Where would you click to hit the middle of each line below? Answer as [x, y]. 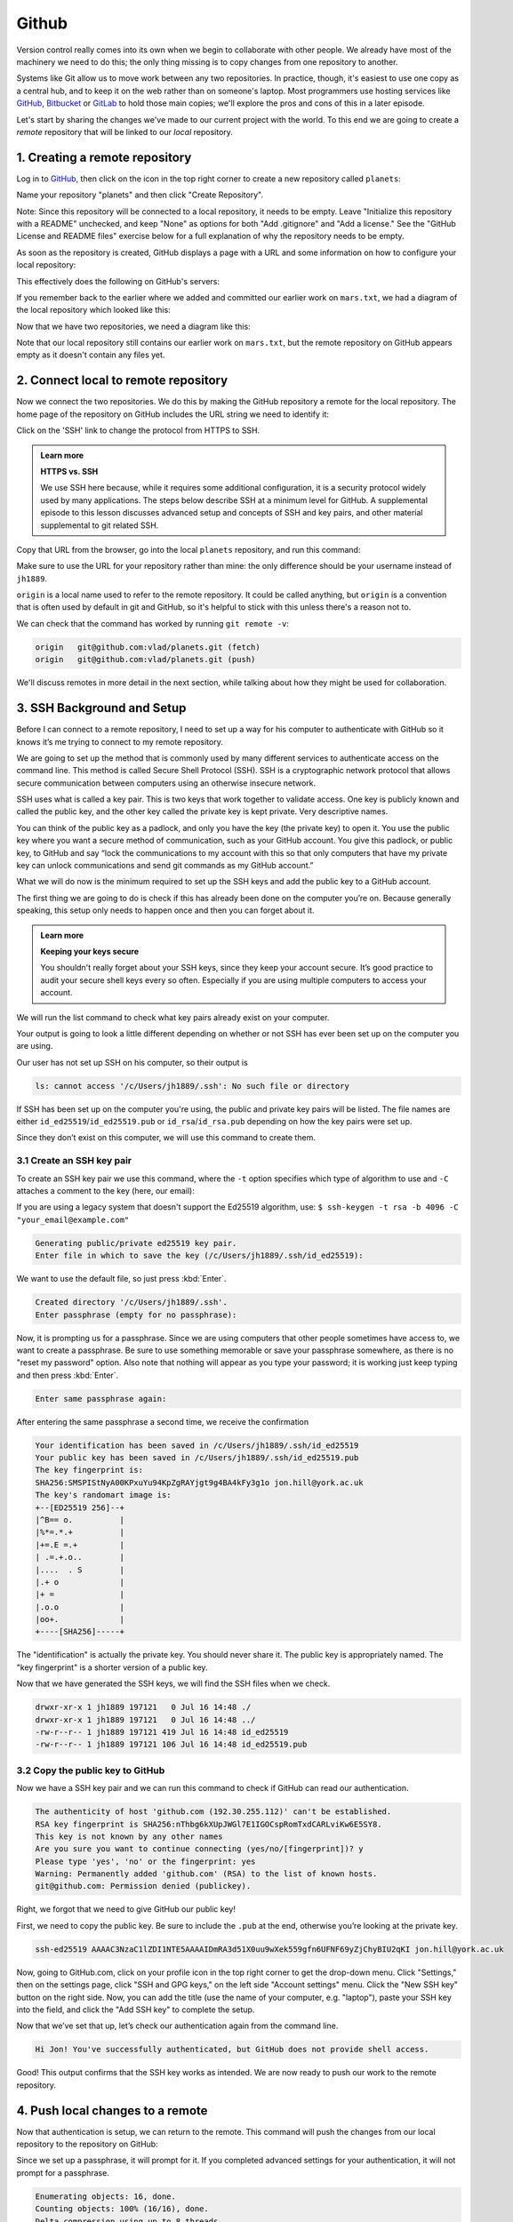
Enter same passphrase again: [101, 1399]
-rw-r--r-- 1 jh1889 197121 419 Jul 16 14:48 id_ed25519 [162, 1732]
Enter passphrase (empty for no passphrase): [136, 1315]
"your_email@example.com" [73, 1219]
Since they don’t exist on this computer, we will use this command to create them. [166, 1138]
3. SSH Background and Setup [101, 708]
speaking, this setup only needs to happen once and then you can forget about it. [165, 910]
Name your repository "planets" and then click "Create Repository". [140, 195]
